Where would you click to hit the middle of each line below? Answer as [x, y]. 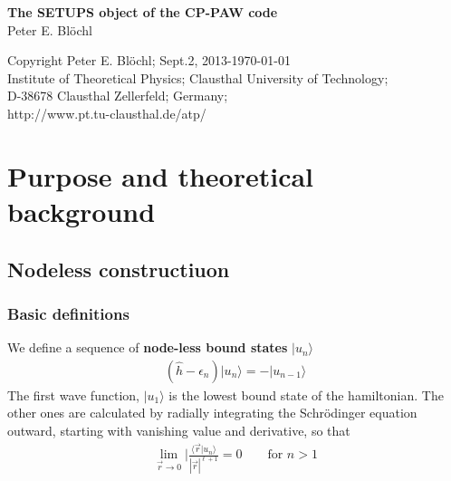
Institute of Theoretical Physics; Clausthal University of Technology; [198, 77]
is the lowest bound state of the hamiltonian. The [306, 394]
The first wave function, [73, 394]
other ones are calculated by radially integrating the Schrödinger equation [212, 413]
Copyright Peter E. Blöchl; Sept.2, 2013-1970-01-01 [149, 60]
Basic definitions [68, 313]
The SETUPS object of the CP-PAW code [143, 12]
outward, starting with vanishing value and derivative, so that [179, 430]
